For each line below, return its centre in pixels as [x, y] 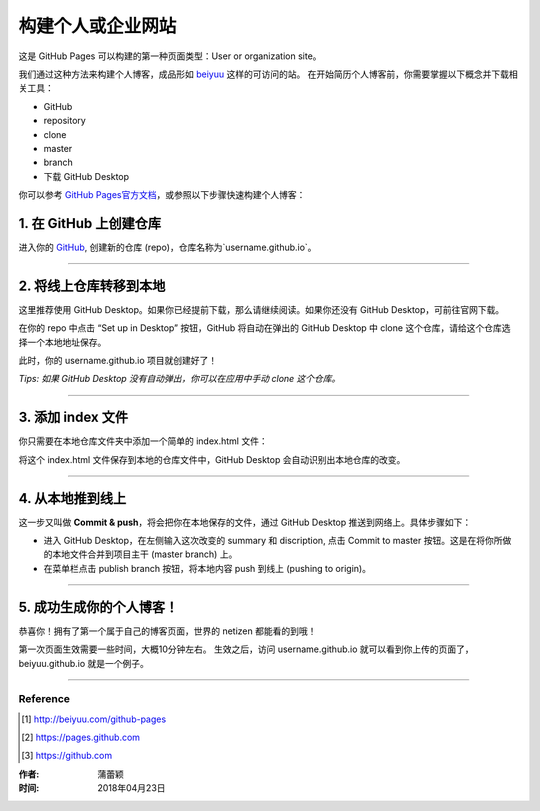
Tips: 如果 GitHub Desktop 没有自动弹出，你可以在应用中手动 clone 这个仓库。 [179, 379]
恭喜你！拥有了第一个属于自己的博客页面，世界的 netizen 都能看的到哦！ [167, 631]
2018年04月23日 [131, 788]
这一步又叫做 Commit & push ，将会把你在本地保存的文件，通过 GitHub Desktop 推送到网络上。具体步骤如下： [245, 522]
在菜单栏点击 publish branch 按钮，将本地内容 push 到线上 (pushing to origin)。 [207, 568]
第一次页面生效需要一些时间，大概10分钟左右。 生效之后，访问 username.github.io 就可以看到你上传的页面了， [246, 649]
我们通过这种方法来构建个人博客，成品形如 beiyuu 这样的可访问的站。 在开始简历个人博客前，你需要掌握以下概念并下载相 [268, 74]
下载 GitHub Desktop [86, 176]
